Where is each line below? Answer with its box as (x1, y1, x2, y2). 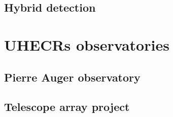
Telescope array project (4, 99, 130, 114)
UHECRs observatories (4, 34, 169, 55)
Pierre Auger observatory (4, 69, 141, 85)
